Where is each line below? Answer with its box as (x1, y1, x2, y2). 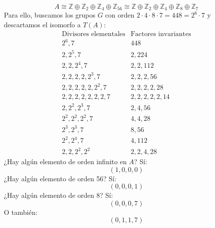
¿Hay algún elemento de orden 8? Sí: (4, 190, 113, 200)
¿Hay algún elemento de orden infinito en (4, 156, 127, 167)
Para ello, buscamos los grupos (4, 10, 96, 20)
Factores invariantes (130, 30, 191, 38)
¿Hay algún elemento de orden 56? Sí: (4, 173, 117, 183)
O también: (4, 207, 37, 217)
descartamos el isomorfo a (4, 19, 81, 30)
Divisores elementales (62, 30, 125, 38)
